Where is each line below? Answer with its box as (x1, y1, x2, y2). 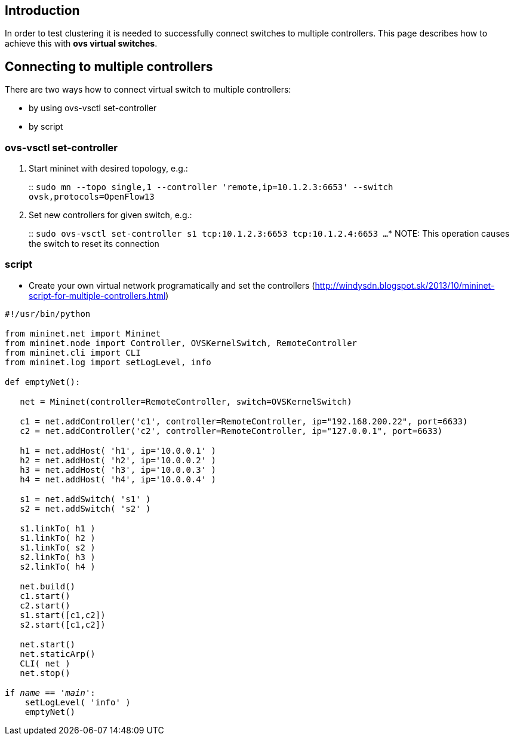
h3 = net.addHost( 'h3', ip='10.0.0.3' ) (20, 464, 217, 475)
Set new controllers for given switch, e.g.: (29, 210, 192, 221)
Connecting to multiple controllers (5, 59, 213, 74)
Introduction (5, 3, 80, 18)
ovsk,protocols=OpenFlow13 (29, 192, 155, 202)
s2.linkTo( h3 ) (20, 552, 96, 562)
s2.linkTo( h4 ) (20, 561, 96, 571)
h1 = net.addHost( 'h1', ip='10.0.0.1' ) (20, 445, 217, 455)
